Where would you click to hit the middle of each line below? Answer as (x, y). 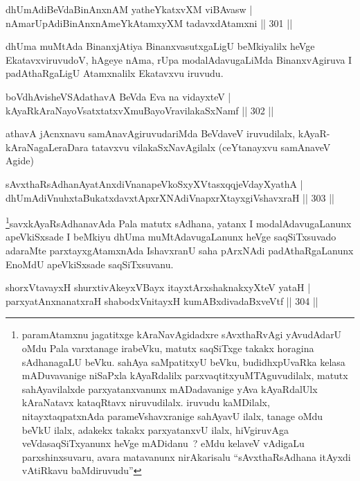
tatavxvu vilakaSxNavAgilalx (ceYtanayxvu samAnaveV (211, 147)
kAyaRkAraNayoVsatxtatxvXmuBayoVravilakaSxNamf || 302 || (140, 110)
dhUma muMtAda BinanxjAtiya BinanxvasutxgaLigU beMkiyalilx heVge (160, 46)
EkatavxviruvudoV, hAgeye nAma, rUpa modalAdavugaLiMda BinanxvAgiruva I (179, 59)
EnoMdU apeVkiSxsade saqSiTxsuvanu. (90, 264)
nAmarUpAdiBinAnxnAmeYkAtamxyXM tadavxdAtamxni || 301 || (149, 23)
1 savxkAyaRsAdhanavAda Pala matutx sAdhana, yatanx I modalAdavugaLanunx (179, 222)
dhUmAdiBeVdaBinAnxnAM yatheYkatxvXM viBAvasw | (129, 9)
